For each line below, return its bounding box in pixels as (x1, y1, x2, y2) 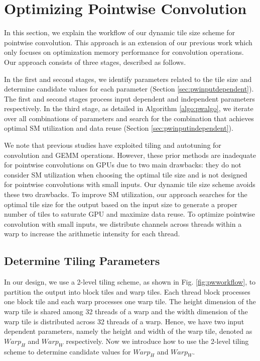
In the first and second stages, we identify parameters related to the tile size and (4, 73, 252, 84)
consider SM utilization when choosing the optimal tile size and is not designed (4, 169, 247, 179)
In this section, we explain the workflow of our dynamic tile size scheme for (4, 27, 235, 38)
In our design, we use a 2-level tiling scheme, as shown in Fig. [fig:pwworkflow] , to (4, 277, 256, 287)
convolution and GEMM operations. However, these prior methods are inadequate (4, 149, 256, 160)
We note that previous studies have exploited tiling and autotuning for (4, 140, 221, 150)
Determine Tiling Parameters (4, 253, 160, 268)
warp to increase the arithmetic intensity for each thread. (4, 228, 180, 239)
